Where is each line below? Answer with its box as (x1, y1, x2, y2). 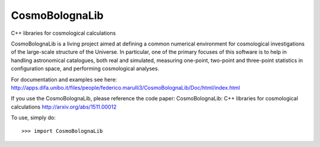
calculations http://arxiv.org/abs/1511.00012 (11, 103, 117, 110)
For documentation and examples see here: (11, 76, 117, 83)
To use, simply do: (11, 114, 56, 121)
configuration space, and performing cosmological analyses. (11, 65, 159, 72)
